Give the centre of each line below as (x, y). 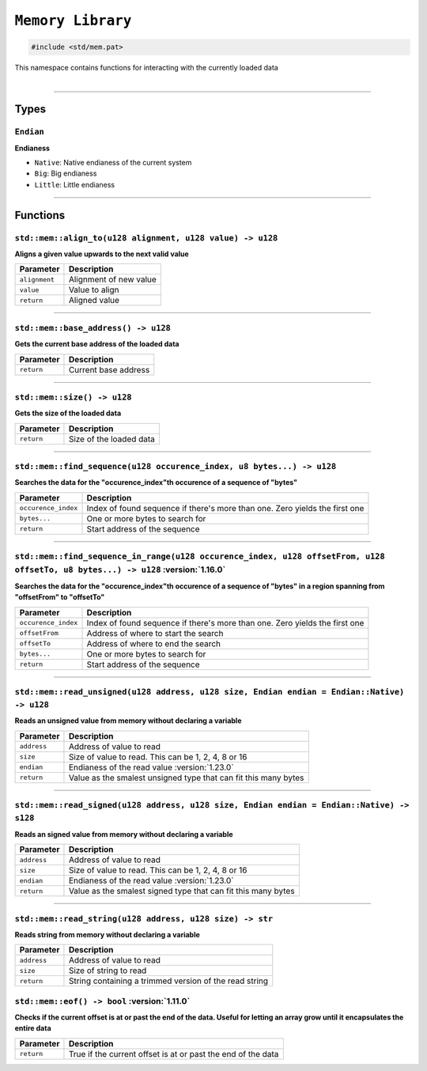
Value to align (94, 290)
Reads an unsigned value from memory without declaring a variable (128, 721)
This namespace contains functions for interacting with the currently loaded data (146, 68)
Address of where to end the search (154, 643)
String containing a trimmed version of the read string (168, 981)
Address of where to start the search (155, 633)
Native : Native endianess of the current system (113, 163)
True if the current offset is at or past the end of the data (174, 1054)
